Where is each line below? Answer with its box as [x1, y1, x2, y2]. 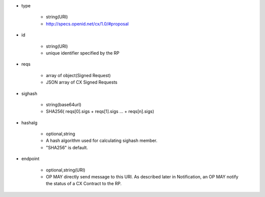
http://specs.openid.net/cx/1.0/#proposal [46, 21, 129, 27]
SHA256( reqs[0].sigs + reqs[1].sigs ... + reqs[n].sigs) [46, 109, 155, 114]
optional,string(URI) [46, 167, 85, 173]
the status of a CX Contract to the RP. [46, 181, 122, 187]
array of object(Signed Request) [46, 72, 111, 78]
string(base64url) [46, 101, 81, 108]
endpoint [21, 156, 40, 162]
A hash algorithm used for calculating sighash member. [46, 138, 158, 143]
